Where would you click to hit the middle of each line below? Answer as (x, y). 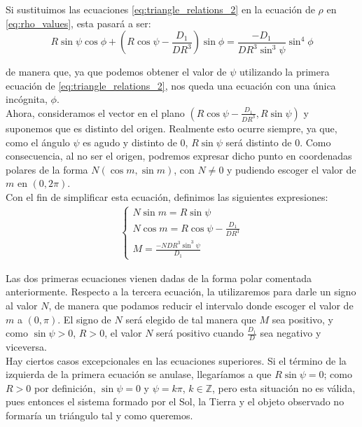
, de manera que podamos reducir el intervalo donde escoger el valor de (201, 305)
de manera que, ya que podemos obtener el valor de (116, 72)
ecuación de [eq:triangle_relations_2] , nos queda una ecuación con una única (171, 85)
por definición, (65, 387)
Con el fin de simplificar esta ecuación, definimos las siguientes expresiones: (167, 196)
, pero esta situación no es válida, (284, 387)
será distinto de (259, 142)
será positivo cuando (200, 333)
